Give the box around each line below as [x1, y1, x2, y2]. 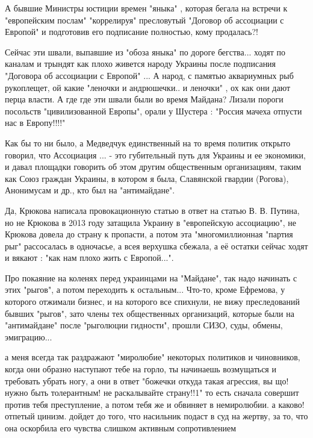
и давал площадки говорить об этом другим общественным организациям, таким [5, 160, 302, 173]
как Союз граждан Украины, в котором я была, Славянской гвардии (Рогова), [5, 172, 289, 184]
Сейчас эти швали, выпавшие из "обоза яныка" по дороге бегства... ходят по [5, 45, 285, 58]
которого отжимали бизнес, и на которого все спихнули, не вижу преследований [5, 295, 300, 308]
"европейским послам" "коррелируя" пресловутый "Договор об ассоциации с [5, 13, 284, 26]
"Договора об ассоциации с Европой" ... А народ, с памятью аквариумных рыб [5, 69, 294, 81]
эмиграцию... [5, 330, 52, 343]
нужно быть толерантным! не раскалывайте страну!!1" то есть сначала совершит [5, 386, 299, 399]
